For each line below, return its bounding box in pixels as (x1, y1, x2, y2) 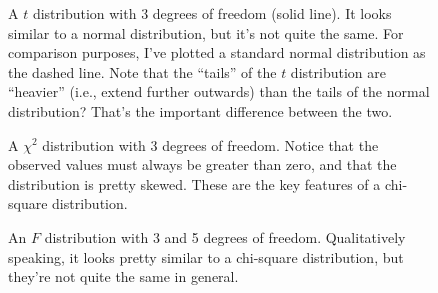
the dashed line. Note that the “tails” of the (8, 61, 277, 82)
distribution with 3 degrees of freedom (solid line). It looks (32, 3, 392, 23)
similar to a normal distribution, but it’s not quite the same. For (8, 22, 404, 43)
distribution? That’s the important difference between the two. (8, 100, 393, 121)
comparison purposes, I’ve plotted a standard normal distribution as (8, 42, 426, 63)
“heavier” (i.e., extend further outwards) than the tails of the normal (8, 81, 430, 102)
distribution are (290, 61, 386, 82)
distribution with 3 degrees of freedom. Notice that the (42, 134, 379, 155)
